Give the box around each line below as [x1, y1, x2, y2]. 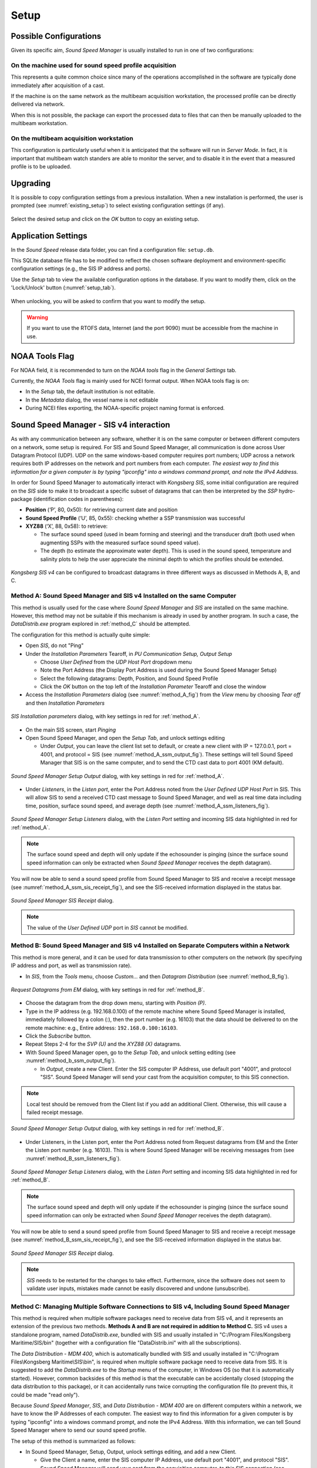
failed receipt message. [26, 1109, 83, 1116]
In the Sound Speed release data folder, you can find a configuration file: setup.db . [11, 246, 214, 253]
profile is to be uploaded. [11, 163, 72, 170]
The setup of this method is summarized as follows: [11, 1437, 136, 1445]
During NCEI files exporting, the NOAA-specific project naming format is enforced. [25, 405, 225, 412]
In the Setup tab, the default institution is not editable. [25, 388, 156, 395]
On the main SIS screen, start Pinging [25, 726, 116, 733]
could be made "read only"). [11, 1391, 79, 1398]
